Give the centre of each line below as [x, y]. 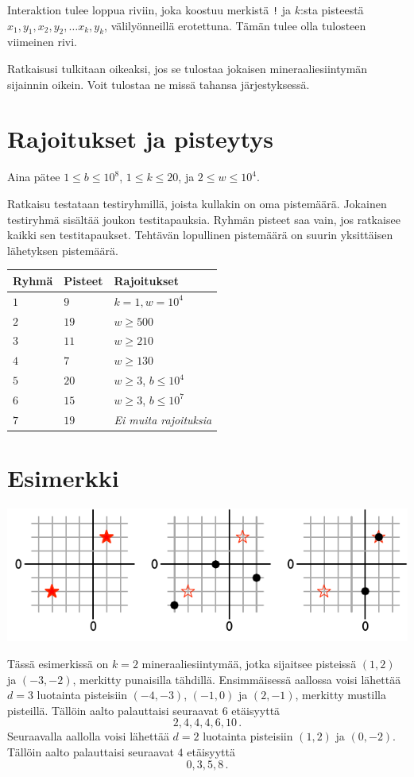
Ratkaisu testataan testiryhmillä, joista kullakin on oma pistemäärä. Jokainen [197, 203]
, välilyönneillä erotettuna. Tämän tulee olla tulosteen [235, 25]
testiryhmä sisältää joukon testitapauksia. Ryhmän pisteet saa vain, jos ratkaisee [204, 219]
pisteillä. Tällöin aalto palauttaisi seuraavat [113, 710]
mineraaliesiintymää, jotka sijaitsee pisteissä [249, 663]
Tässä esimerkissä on [58, 663]
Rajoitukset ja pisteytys [141, 139]
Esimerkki [63, 478]
